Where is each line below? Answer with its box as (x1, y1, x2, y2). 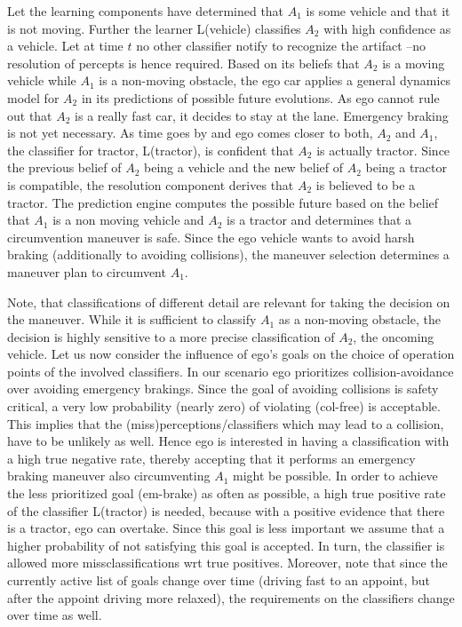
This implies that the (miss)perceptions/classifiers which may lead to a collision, (7, 414, 444, 433)
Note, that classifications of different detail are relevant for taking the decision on (7, 292, 450, 311)
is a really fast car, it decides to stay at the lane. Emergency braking (75, 106, 449, 124)
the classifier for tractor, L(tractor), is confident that (7, 140, 294, 159)
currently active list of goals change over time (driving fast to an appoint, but (7, 571, 431, 589)
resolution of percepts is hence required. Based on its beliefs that (7, 53, 360, 72)
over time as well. (7, 606, 102, 624)
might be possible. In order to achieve (233, 466, 438, 485)
